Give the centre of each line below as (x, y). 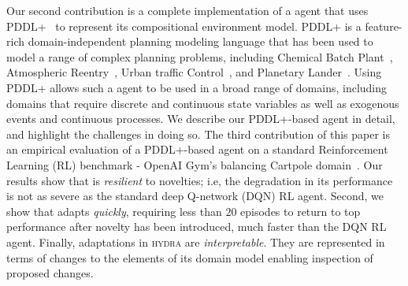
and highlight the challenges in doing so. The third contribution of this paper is (198, 134)
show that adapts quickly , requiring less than (114, 211)
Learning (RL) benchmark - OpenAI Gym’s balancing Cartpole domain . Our (195, 164)
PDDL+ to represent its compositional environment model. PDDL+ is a (184, 26)
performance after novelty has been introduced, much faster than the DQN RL (197, 227)
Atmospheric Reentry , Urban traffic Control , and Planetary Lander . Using (194, 72)
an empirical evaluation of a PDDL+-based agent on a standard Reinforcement (197, 149)
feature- (384, 26)
